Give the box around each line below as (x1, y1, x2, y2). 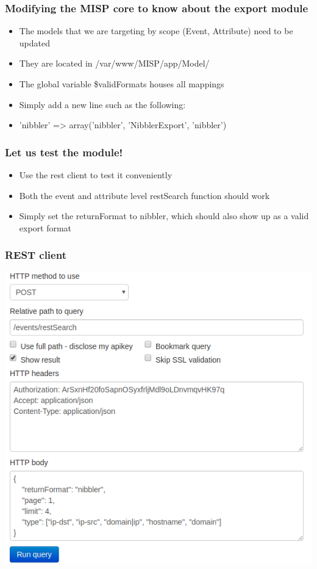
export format (19, 221, 72, 234)
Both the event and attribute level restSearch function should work (19, 189, 270, 201)
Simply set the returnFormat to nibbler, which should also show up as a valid (19, 209, 309, 222)
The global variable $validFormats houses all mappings (19, 78, 224, 90)
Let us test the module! (5, 144, 123, 159)
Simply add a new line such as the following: (19, 98, 186, 111)
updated (19, 36, 50, 49)
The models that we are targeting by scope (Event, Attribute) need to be (19, 24, 293, 37)
